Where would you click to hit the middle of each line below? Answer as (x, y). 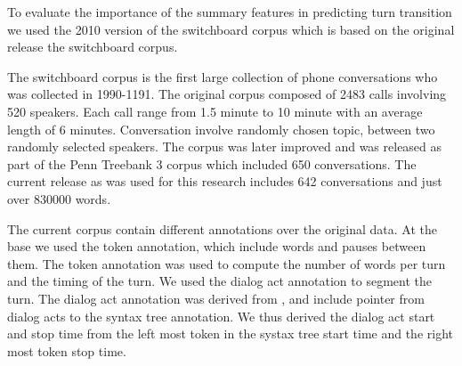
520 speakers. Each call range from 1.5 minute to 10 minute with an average (215, 111)
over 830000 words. (59, 198)
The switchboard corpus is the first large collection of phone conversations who (223, 76)
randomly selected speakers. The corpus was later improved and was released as (225, 146)
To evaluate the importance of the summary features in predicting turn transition (230, 12)
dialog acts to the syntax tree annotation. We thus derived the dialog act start (221, 316)
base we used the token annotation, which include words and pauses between (217, 246)
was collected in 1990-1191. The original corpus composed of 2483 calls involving (227, 94)
